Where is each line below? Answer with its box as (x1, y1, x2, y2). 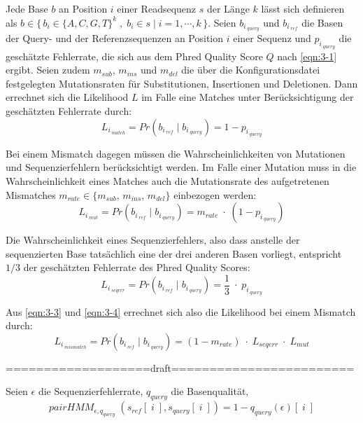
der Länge (206, 1, 250, 15)
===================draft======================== (6, 360, 355, 375)
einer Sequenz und (233, 31, 311, 46)
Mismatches (6, 187, 56, 202)
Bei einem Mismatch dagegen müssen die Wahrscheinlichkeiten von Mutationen (6, 146, 346, 160)
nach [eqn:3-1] (277, 48, 337, 63)
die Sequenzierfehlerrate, (38, 384, 143, 398)
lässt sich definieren (261, 1, 345, 15)
